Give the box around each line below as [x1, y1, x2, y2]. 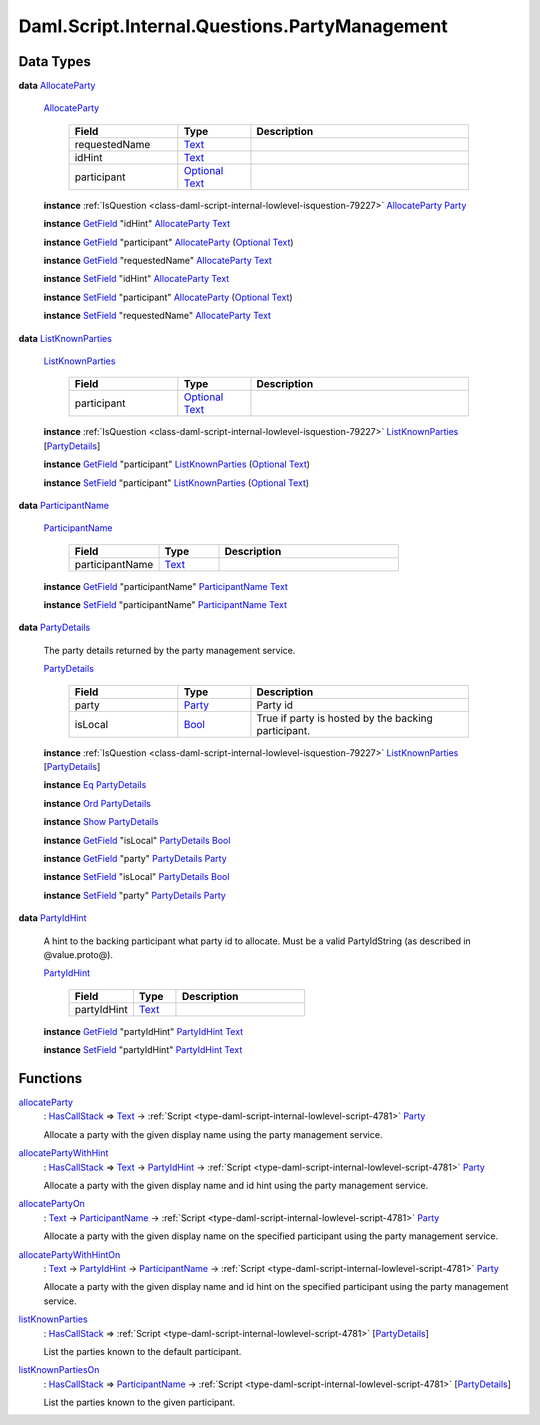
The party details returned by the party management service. [43, 644, 296, 656]
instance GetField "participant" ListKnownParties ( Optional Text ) [43, 458, 310, 470]
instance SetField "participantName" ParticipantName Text [43, 599, 287, 611]
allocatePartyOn [18, 1198, 85, 1210]
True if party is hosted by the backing [256, 711, 434, 725]
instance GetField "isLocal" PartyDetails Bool [43, 834, 231, 846]
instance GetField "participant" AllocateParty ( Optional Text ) [43, 236, 294, 248]
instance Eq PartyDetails [43, 779, 147, 791]
